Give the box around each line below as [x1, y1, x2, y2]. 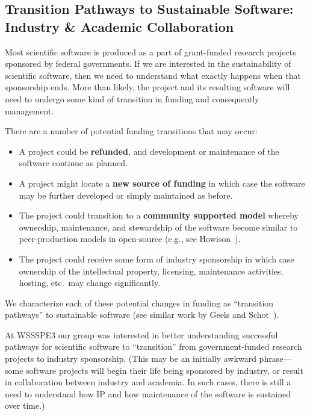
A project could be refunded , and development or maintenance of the [19, 144, 279, 157]
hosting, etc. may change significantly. [19, 276, 161, 289]
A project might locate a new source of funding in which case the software [19, 176, 305, 189]
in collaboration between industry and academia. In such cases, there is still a [5, 376, 291, 388]
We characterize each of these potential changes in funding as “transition [5, 296, 274, 309]
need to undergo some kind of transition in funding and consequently [5, 92, 259, 105]
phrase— [259, 352, 292, 365]
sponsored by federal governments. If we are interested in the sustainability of [5, 57, 291, 70]
